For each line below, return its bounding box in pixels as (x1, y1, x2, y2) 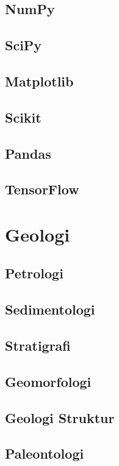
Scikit (5, 107, 41, 126)
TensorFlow (5, 180, 79, 199)
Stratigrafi (5, 336, 71, 355)
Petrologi (5, 264, 63, 283)
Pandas (5, 143, 51, 162)
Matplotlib (5, 71, 74, 90)
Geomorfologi (5, 372, 92, 391)
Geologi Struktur (5, 408, 115, 427)
